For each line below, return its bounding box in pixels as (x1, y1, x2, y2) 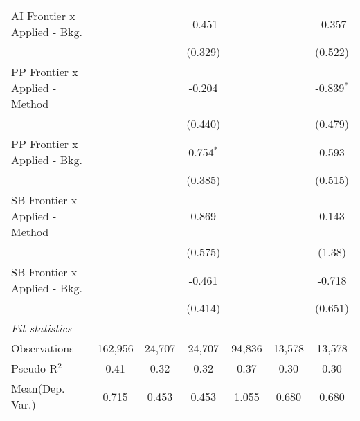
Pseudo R (11, 360, 58, 376)
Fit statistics (11, 320, 72, 336)
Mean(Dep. (11, 380, 65, 396)
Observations (11, 340, 74, 356)
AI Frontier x (11, 8, 75, 24)
